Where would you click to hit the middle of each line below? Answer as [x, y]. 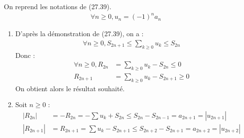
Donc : [25, 55]
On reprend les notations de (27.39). [58, 6]
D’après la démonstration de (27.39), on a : [79, 34]
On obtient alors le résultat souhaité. [70, 88]
